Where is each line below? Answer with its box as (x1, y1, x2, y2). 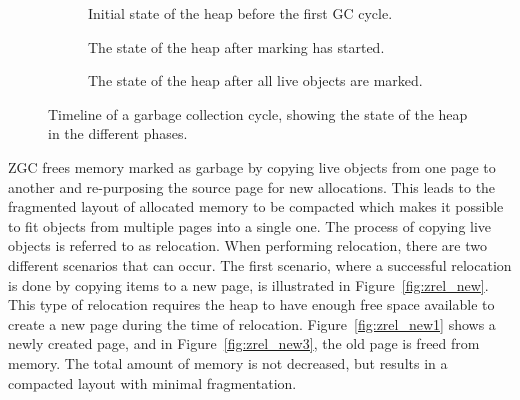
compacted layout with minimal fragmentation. (8, 372, 297, 393)
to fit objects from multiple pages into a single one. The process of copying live (8, 215, 492, 236)
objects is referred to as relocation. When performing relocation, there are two (8, 235, 487, 256)
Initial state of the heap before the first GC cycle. (88, 3, 393, 23)
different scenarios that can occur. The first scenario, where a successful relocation (8, 254, 512, 275)
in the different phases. (48, 123, 188, 144)
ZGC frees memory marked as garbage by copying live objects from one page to (8, 156, 496, 177)
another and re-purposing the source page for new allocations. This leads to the (8, 176, 496, 197)
